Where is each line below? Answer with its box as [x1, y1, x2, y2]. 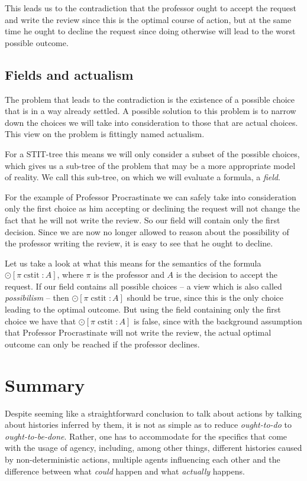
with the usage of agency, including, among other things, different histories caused [5, 441, 302, 454]
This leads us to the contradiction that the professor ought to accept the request [5, 2, 296, 14]
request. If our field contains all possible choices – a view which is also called [5, 279, 282, 292]
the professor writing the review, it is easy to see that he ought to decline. [5, 237, 273, 249]
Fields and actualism [5, 65, 134, 83]
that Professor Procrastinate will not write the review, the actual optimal [5, 326, 272, 339]
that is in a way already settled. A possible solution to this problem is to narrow [5, 105, 296, 117]
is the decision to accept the [176, 268, 278, 281]
